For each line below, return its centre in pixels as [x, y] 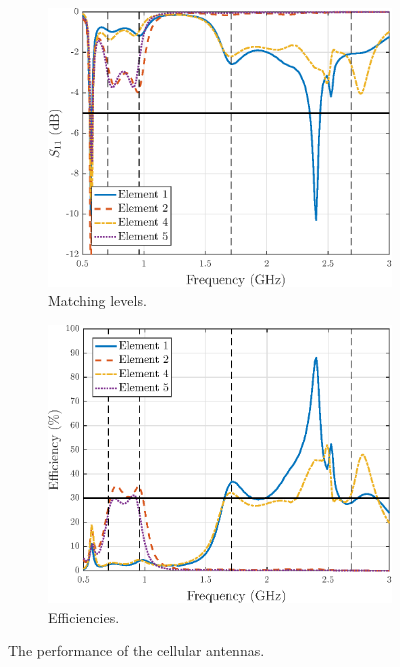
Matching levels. [97, 300]
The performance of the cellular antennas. [136, 650]
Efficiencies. [84, 616]
